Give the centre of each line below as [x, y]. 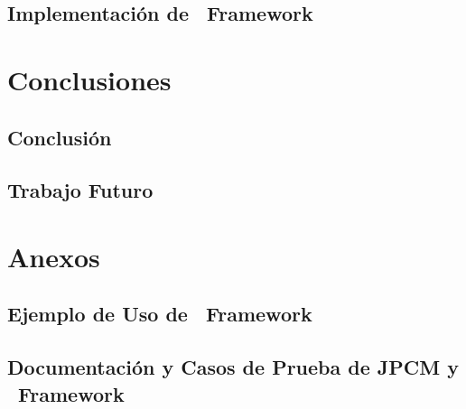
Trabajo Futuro [80, 190]
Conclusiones [89, 79]
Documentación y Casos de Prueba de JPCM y [233, 367]
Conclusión [60, 137]
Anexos [54, 256]
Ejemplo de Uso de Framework [160, 314]
